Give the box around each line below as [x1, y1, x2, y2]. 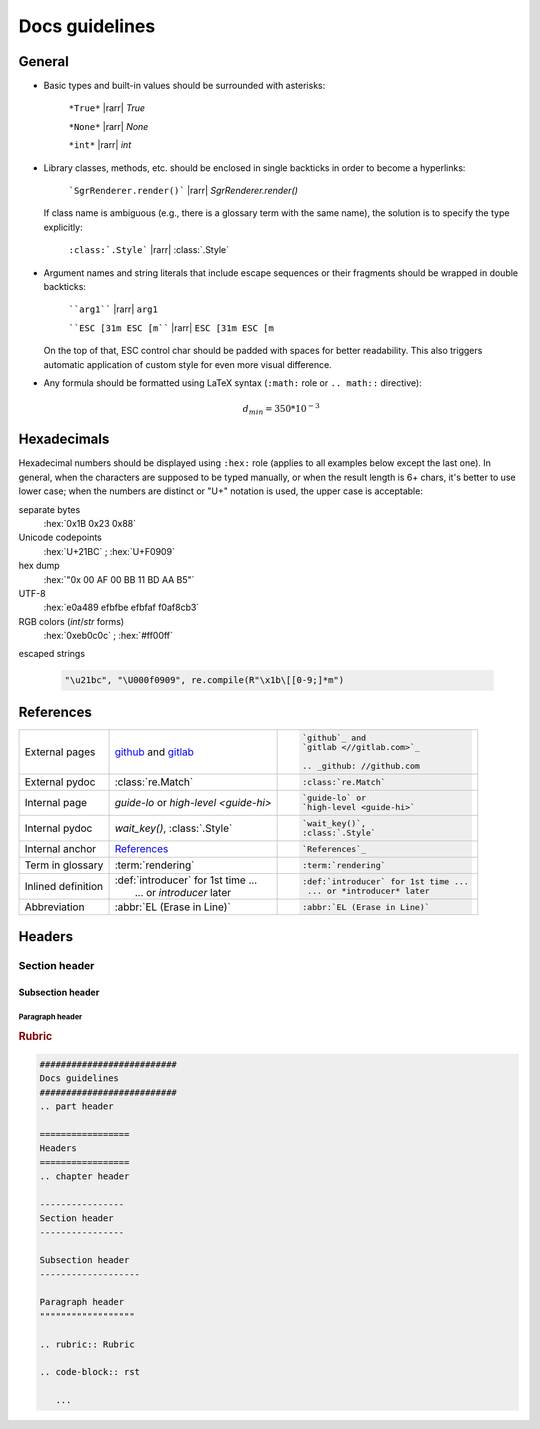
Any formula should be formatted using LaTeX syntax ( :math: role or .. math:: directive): [43, 376, 422, 389]
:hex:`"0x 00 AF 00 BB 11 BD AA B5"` [43, 573, 195, 585]
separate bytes [18, 503, 81, 515]
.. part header [39, 1101, 114, 1112]
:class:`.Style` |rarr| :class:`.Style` [68, 244, 230, 256]
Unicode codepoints [18, 531, 102, 544]
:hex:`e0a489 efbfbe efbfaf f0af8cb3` [43, 601, 200, 614]
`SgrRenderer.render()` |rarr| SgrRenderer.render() [68, 185, 299, 197]
